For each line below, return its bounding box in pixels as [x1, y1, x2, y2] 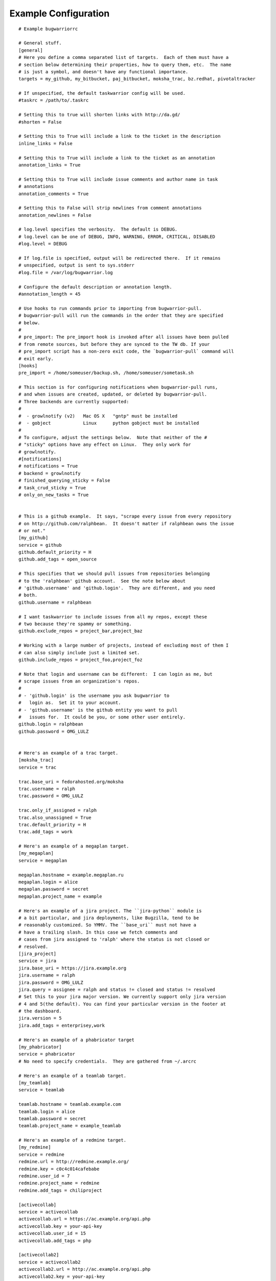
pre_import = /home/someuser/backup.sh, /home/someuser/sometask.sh [18, 370, 194, 376]
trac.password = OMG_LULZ [18, 793, 84, 799]
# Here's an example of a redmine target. [18, 1138, 127, 1143]
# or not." [18, 528, 46, 533]
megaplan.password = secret [18, 886, 89, 892]
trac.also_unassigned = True [18, 815, 91, 820]
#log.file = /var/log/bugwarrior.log [18, 270, 113, 275]
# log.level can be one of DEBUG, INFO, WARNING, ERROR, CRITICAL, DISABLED [18, 234, 216, 239]
